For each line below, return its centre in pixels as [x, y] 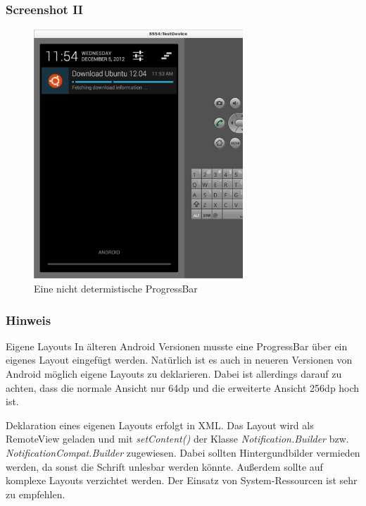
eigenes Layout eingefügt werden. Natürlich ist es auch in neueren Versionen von [179, 360]
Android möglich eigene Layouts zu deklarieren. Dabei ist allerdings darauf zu [174, 374]
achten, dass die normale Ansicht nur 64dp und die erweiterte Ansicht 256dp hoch [183, 387]
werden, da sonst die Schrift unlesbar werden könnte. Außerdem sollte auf [164, 466]
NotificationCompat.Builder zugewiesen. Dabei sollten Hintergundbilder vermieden [183, 452]
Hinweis [29, 320]
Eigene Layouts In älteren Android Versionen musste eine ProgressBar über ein [177, 346]
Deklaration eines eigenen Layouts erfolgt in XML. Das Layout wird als [160, 425]
